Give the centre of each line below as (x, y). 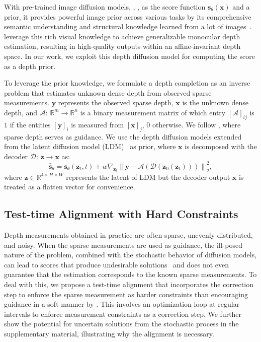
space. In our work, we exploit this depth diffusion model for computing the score (130, 56)
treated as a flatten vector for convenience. (70, 187)
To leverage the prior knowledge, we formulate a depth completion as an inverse (127, 83)
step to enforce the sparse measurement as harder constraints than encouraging (126, 294)
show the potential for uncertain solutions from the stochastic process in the (121, 324)
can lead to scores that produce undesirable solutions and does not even (117, 264)
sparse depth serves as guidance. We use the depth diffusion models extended (123, 136)
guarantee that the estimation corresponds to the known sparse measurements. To (130, 274)
